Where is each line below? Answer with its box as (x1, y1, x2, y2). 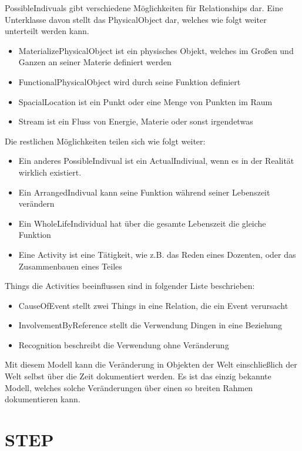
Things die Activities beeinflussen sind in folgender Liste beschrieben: (5, 280, 255, 292)
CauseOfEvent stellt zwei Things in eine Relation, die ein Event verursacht (18, 299, 288, 311)
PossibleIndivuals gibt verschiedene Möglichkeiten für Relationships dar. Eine (5, 2, 283, 14)
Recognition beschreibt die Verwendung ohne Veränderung (18, 338, 229, 351)
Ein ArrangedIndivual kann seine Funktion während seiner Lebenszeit (18, 186, 270, 198)
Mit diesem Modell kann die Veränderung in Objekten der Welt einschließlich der (5, 358, 297, 371)
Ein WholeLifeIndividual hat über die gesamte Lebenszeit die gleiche (18, 217, 266, 229)
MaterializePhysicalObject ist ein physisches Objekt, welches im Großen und (18, 44, 294, 56)
